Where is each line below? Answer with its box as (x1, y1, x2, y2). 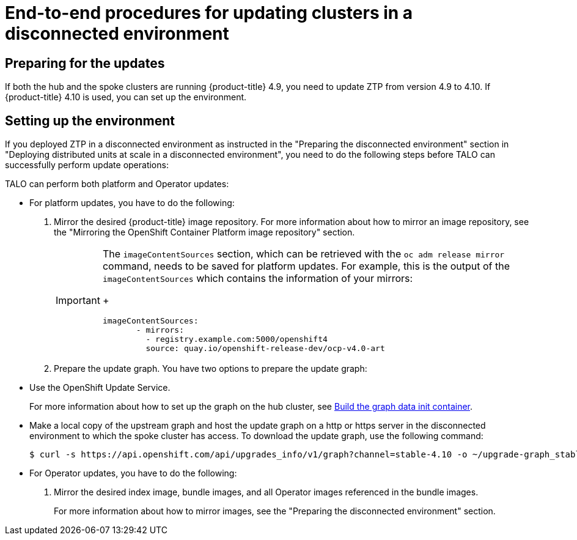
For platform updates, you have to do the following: (29, 198, 235, 209)
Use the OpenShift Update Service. (29, 382, 171, 393)
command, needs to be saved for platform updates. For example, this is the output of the (102, 260, 510, 273)
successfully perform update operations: (5, 160, 169, 171)
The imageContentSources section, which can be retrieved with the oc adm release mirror (102, 248, 505, 261)
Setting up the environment (5, 113, 175, 128)
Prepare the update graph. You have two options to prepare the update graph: (54, 363, 367, 374)
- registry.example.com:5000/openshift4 (145, 335, 328, 344)
